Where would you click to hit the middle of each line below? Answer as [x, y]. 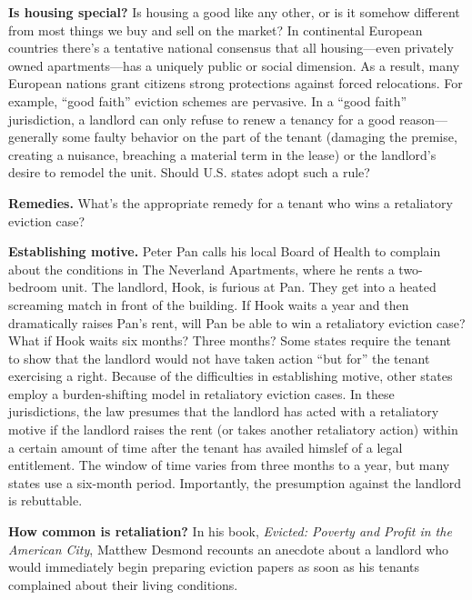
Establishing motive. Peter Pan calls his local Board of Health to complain [225, 251]
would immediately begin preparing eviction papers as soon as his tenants [214, 567]
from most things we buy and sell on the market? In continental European [216, 30]
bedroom [33, 287]
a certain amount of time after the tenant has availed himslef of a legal [206, 447]
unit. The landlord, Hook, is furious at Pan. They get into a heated [249, 287]
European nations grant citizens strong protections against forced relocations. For [236, 83]
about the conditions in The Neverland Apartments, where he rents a [201, 269]
